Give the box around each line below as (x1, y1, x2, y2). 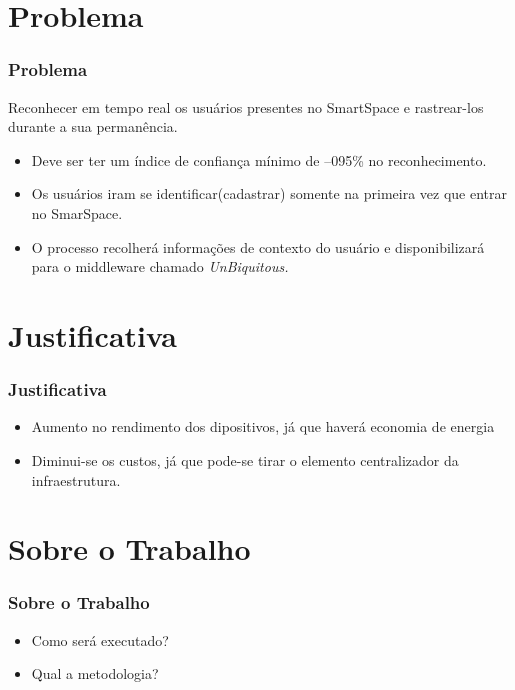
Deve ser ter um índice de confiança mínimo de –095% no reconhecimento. (31, 149, 487, 170)
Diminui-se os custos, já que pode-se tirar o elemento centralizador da (31, 449, 459, 470)
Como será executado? (31, 629, 169, 650)
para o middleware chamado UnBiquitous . (31, 256, 289, 277)
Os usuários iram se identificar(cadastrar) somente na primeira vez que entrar (31, 183, 508, 204)
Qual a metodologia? (31, 663, 159, 684)
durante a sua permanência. (8, 116, 178, 137)
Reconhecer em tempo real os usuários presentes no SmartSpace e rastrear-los (8, 96, 484, 117)
